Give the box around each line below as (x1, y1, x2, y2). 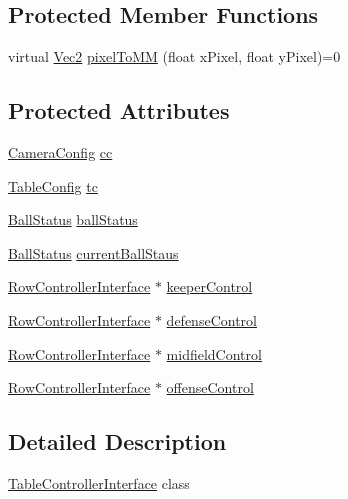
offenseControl (166, 377, 254, 398)
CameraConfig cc (8, 142, 113, 162)
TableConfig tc (8, 175, 98, 196)
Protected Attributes (8, 95, 230, 126)
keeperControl (166, 276, 253, 297)
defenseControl (166, 309, 257, 330)
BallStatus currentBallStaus (8, 242, 179, 263)
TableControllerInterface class (8, 472, 190, 493)
